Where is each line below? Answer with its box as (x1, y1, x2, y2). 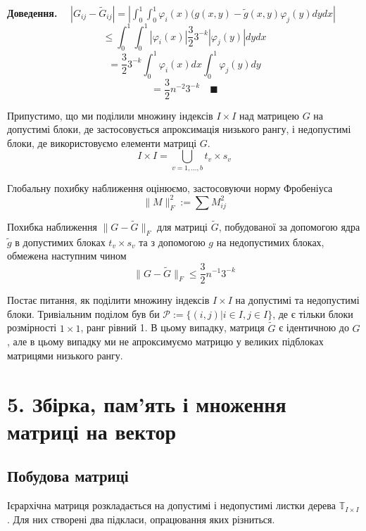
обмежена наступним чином (7, 248, 127, 263)
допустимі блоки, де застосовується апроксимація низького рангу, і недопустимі (7, 122, 351, 136)
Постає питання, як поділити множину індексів (7, 293, 210, 307)
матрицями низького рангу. (7, 347, 123, 362)
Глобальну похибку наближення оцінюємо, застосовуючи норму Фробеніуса (7, 180, 333, 195)
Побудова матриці (7, 465, 129, 487)
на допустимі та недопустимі (235, 293, 360, 307)
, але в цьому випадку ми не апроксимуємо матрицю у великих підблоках (7, 334, 324, 349)
